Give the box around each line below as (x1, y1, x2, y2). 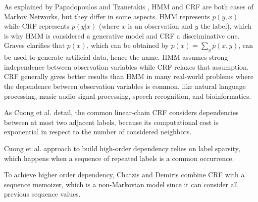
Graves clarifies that (4, 40, 65, 50)
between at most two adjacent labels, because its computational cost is (4, 117, 219, 127)
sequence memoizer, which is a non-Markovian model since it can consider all (4, 179, 238, 189)
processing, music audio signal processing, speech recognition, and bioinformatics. (4, 90, 251, 101)
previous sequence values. (4, 189, 81, 199)
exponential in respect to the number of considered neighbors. (4, 126, 192, 137)
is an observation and (128, 21, 193, 31)
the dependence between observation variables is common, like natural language (4, 81, 246, 91)
